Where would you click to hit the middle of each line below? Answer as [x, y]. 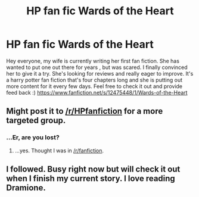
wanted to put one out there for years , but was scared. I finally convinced [97, 67]
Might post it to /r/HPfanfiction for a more [85, 111]
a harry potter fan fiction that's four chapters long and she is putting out [94, 80]
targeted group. [36, 121]
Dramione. [26, 188]
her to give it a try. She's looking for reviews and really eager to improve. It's [100, 73]
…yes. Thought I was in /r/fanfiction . [59, 151]
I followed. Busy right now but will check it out [93, 169]
